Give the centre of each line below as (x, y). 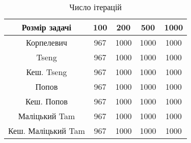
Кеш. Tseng (47, 72)
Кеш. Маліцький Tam (47, 131)
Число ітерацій (95, 7)
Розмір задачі (47, 27)
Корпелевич (47, 42)
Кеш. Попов (46, 101)
